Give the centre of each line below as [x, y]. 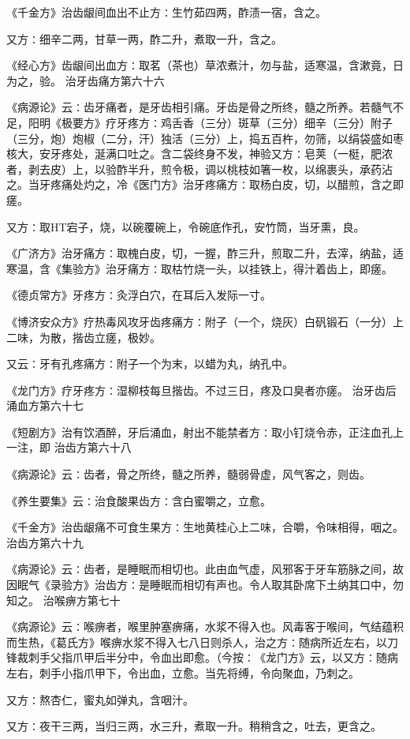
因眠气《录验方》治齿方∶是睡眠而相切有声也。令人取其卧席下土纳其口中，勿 [205, 585]
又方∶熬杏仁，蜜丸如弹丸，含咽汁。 [100, 699]
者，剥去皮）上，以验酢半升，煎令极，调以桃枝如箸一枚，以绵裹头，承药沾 [199, 169]
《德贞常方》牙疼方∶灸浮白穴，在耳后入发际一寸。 [139, 295]
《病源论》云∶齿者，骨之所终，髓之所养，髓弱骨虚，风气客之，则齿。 [188, 474]
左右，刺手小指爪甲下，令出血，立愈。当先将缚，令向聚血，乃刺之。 [183, 673]
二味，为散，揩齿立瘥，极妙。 [84, 337]
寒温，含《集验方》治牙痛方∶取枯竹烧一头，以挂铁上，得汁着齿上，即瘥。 [199, 268]
